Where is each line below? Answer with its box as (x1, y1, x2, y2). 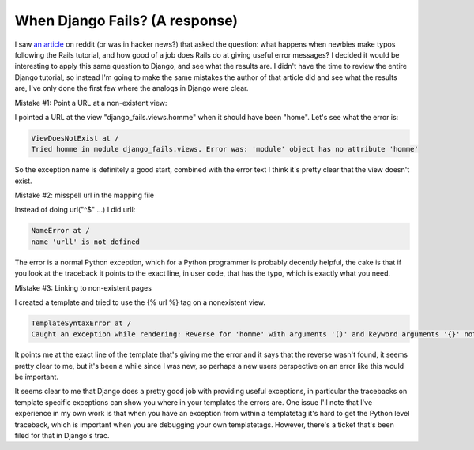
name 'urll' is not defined (31, 237, 140, 246)
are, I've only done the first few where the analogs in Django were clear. (14, 84, 249, 93)
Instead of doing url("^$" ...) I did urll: (14, 205, 136, 215)
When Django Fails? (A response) (14, 12, 239, 29)
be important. (14, 372, 59, 382)
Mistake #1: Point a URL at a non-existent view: (14, 98, 167, 107)
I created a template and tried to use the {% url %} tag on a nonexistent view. (14, 297, 266, 307)
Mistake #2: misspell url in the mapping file (14, 190, 154, 201)
